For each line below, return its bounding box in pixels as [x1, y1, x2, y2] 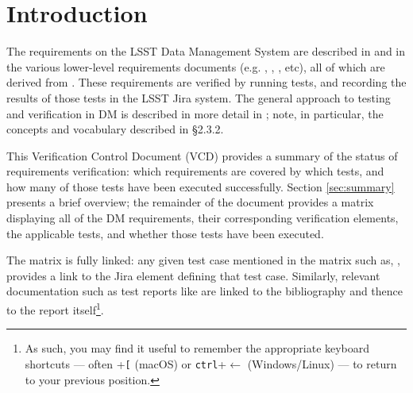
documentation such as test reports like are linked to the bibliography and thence [6, 283, 403, 299]
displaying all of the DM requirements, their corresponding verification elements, [6, 210, 399, 226]
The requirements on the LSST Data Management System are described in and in [6, 43, 406, 60]
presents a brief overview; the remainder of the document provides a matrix [6, 194, 374, 210]
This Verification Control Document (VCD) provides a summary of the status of [6, 147, 398, 164]
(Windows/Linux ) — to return [247, 355, 397, 372]
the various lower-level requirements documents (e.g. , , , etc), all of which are [6, 58, 385, 75]
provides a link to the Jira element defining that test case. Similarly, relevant [6, 267, 380, 283]
